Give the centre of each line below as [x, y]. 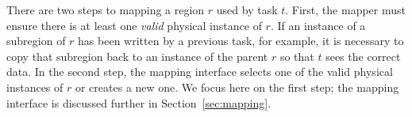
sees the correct [363, 56]
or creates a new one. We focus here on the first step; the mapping [237, 87]
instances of [35, 87]
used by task [247, 9]
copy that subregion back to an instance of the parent [137, 56]
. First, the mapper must [345, 9]
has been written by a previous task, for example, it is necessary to [241, 41]
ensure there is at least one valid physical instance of [134, 25]
